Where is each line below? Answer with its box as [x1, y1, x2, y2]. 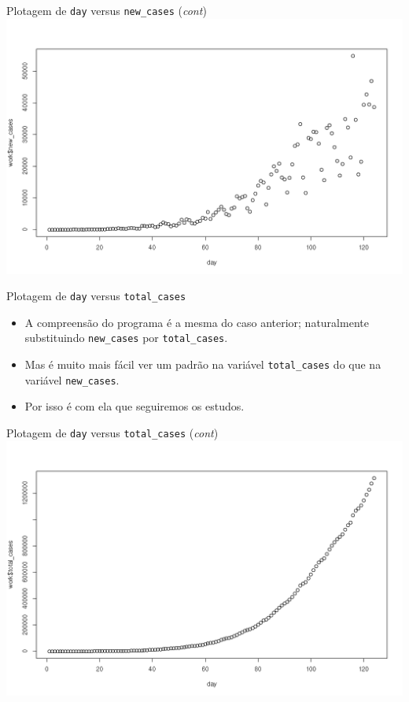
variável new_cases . [24, 371, 120, 388]
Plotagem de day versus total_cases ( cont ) [6, 424, 219, 440]
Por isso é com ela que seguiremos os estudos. [24, 398, 245, 414]
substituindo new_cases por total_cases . [24, 329, 228, 346]
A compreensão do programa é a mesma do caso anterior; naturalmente [24, 314, 369, 330]
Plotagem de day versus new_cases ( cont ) [6, 2, 207, 18]
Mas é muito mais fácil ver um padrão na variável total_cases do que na [24, 356, 381, 373]
